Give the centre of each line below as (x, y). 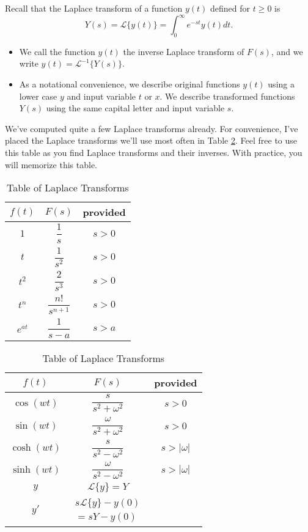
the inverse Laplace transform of (184, 51)
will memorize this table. (51, 164)
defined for (230, 8)
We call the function (57, 51)
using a (281, 84)
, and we (287, 51)
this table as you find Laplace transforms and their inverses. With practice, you (154, 153)
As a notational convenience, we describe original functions (130, 84)
